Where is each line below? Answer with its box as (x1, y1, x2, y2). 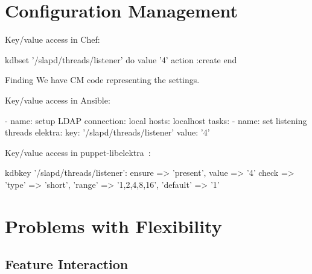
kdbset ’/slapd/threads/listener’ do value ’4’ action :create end (5, 53, 237, 66)
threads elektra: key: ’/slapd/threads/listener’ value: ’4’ (5, 126, 210, 139)
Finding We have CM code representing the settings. (5, 73, 200, 86)
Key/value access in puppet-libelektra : (5, 146, 151, 158)
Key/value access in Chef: (5, 33, 100, 46)
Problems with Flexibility (5, 213, 222, 238)
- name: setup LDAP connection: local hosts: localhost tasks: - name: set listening (5, 114, 307, 126)
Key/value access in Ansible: (5, 93, 110, 106)
